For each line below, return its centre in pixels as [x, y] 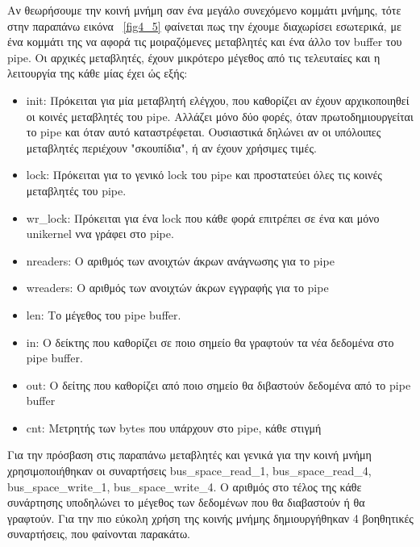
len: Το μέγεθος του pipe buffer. [104, 314]
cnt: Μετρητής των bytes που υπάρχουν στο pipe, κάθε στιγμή [174, 427]
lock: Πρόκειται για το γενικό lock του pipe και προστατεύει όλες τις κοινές [204, 175]
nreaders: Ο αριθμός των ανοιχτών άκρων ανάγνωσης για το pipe [180, 260]
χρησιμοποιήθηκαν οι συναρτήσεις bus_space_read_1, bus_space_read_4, [189, 471]
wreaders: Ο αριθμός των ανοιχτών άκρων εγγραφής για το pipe [177, 288]
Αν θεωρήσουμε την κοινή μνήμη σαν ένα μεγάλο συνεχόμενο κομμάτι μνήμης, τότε [204, 10]
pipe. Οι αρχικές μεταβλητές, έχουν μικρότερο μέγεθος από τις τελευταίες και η [194, 57]
